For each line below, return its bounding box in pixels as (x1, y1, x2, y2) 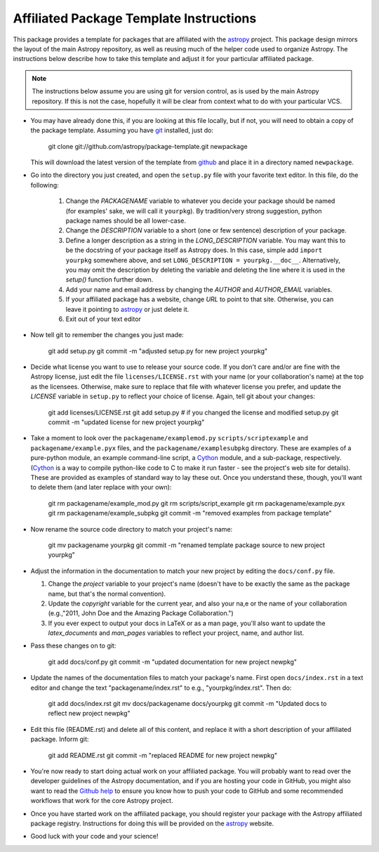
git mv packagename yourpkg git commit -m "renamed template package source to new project (48, 541, 326, 549)
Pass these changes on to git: (30, 641, 117, 650)
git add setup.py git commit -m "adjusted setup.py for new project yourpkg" (48, 346, 268, 355)
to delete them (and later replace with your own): (30, 483, 172, 492)
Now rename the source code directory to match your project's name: (30, 525, 233, 533)
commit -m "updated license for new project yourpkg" (48, 418, 205, 426)
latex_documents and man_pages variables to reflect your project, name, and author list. (48, 629, 305, 637)
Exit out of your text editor (65, 315, 142, 323)
